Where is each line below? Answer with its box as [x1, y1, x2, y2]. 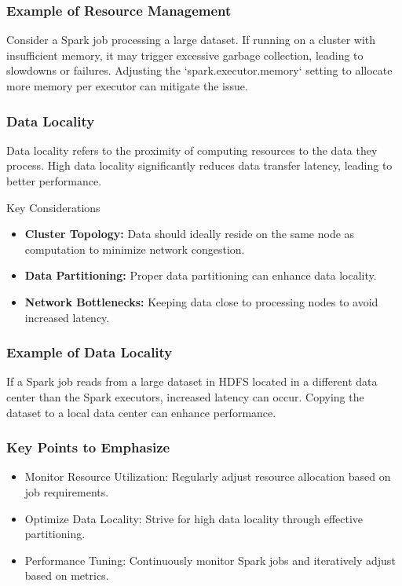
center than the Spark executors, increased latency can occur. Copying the [6, 388, 364, 405]
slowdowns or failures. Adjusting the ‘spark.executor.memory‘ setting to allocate [6, 62, 393, 79]
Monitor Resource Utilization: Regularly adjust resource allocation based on [24, 468, 391, 485]
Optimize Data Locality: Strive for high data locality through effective [24, 510, 364, 526]
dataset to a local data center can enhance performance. [6, 404, 276, 420]
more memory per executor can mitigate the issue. [6, 78, 248, 93]
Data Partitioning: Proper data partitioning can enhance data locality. [24, 267, 377, 284]
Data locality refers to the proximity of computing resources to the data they [6, 141, 378, 158]
